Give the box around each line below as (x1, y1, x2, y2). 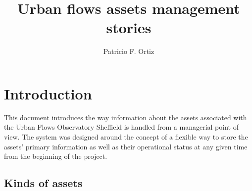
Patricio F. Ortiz (103, 46, 154, 56)
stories (106, 17, 151, 38)
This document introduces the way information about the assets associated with (4, 112, 247, 122)
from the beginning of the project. (4, 151, 107, 161)
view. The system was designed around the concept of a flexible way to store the (4, 132, 248, 142)
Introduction (4, 83, 92, 103)
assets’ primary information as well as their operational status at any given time (4, 141, 248, 151)
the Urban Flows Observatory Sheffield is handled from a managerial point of (4, 122, 239, 132)
